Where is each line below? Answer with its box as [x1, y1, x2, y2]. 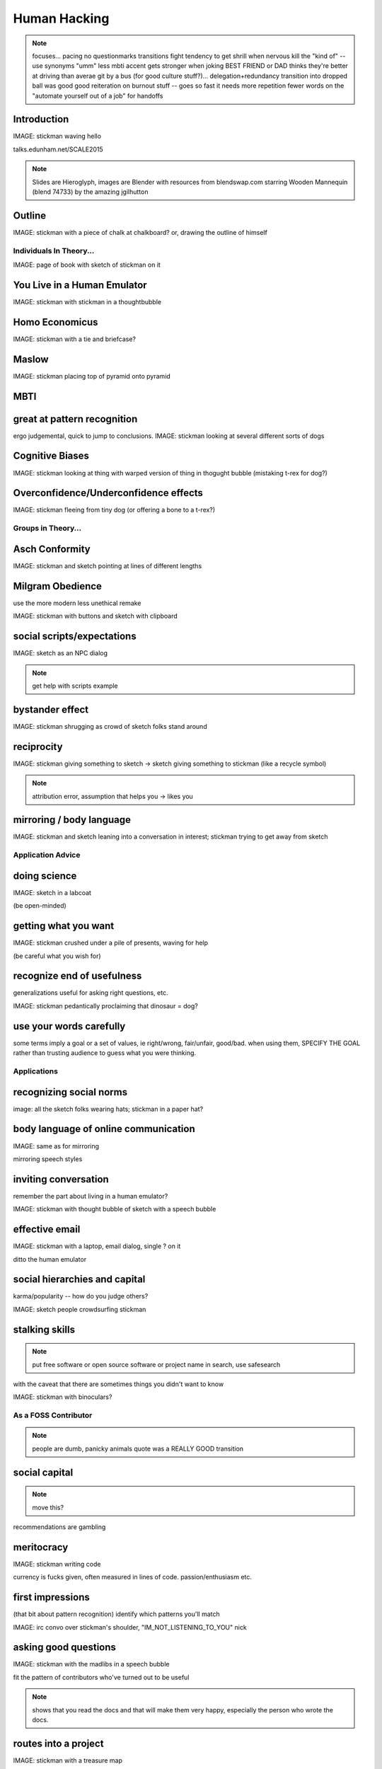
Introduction [13, 113, 69, 125]
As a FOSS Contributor [13, 1410, 93, 1420]
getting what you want [13, 920, 115, 932]
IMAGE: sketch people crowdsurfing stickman [13, 1305, 146, 1313]
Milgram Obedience [13, 580, 103, 592]
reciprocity [13, 740, 63, 753]
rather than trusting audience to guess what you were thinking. [13, 1049, 197, 1057]
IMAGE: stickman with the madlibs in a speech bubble [13, 1660, 170, 1669]
